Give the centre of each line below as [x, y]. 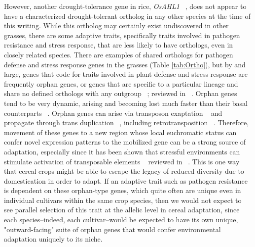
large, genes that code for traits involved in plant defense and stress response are [126, 74]
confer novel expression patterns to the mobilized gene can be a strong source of [125, 142]
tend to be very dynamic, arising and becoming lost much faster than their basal [126, 103]
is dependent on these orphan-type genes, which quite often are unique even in [123, 190]
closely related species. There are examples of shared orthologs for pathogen [119, 54]
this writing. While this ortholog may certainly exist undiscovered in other [116, 25]
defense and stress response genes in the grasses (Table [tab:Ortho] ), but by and [125, 64]
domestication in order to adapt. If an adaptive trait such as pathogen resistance [126, 180]
